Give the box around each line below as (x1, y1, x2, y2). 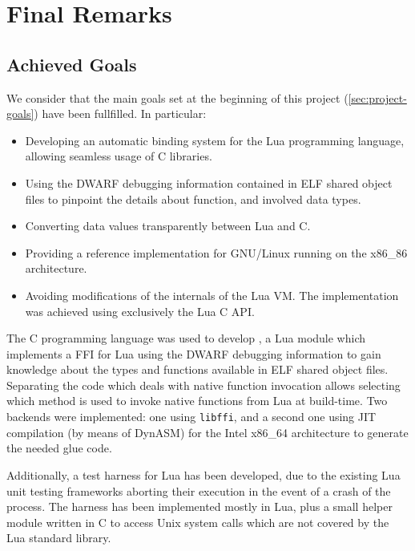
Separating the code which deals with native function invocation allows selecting (6, 376, 401, 393)
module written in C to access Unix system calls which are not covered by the (6, 513, 389, 530)
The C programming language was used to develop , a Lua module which (6, 330, 366, 346)
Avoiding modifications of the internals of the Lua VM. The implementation (25, 286, 399, 303)
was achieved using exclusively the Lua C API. (25, 302, 255, 319)
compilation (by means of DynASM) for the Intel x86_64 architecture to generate (6, 423, 409, 440)
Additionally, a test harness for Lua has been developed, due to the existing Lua (6, 466, 401, 483)
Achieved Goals (6, 51, 137, 76)
